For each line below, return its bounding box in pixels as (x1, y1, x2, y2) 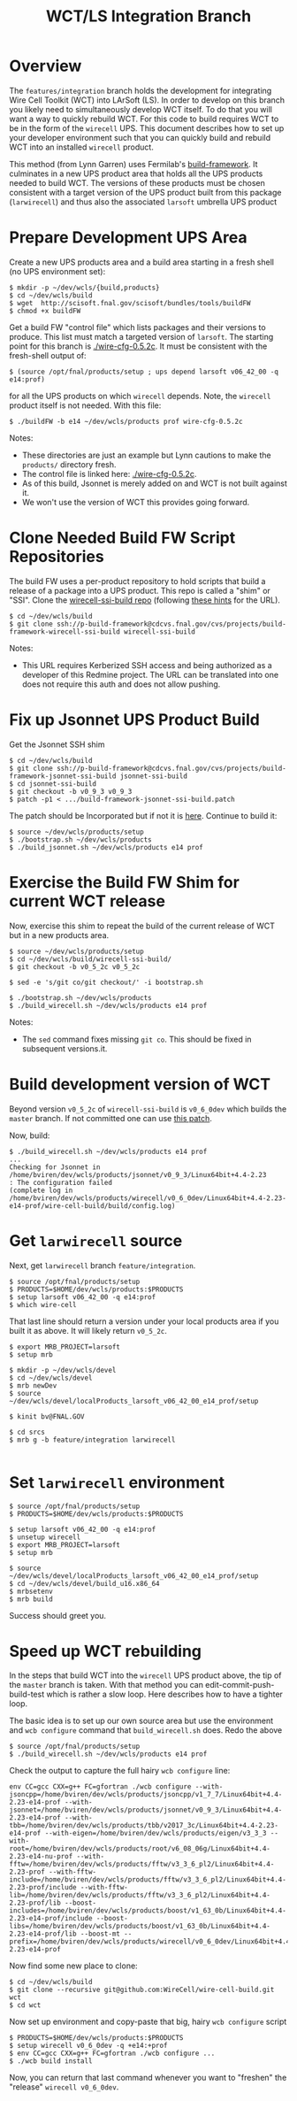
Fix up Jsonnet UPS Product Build (9, 710, 261, 729)
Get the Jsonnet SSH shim (9, 739, 105, 750)
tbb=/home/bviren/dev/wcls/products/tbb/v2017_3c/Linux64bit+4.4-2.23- (9, 1821, 278, 1830)
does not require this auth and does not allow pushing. (21, 679, 221, 689)
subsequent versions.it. (21, 1043, 108, 1054)
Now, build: (9, 1130, 50, 1141)
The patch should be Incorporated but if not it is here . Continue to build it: (9, 810, 278, 820)
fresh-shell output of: (9, 350, 87, 360)
